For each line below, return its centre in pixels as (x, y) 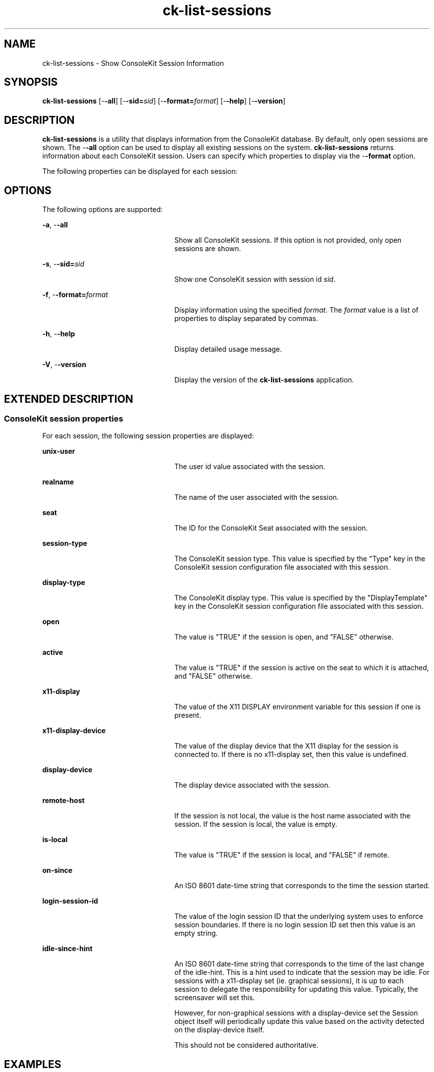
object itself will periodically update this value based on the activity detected (299, 1021)
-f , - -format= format (75, 295)
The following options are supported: (103, 210)
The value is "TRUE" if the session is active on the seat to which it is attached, (302, 668)
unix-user (59, 451)
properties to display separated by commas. (246, 319)
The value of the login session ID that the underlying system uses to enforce (299, 916)
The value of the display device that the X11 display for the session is (287, 746)
